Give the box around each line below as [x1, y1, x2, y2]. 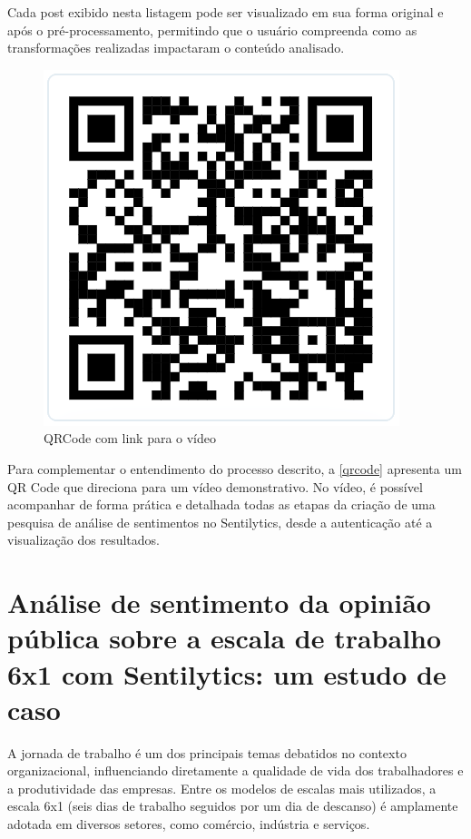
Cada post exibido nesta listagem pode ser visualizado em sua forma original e [7, 3, 444, 21]
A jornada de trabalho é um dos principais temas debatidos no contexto [7, 743, 407, 762]
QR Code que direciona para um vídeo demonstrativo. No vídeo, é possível [7, 477, 423, 496]
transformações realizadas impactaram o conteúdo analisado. [7, 38, 345, 57]
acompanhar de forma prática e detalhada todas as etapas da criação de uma [7, 495, 436, 514]
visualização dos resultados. [7, 530, 160, 549]
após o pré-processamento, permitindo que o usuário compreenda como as [7, 20, 417, 39]
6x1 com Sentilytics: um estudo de [7, 655, 446, 692]
